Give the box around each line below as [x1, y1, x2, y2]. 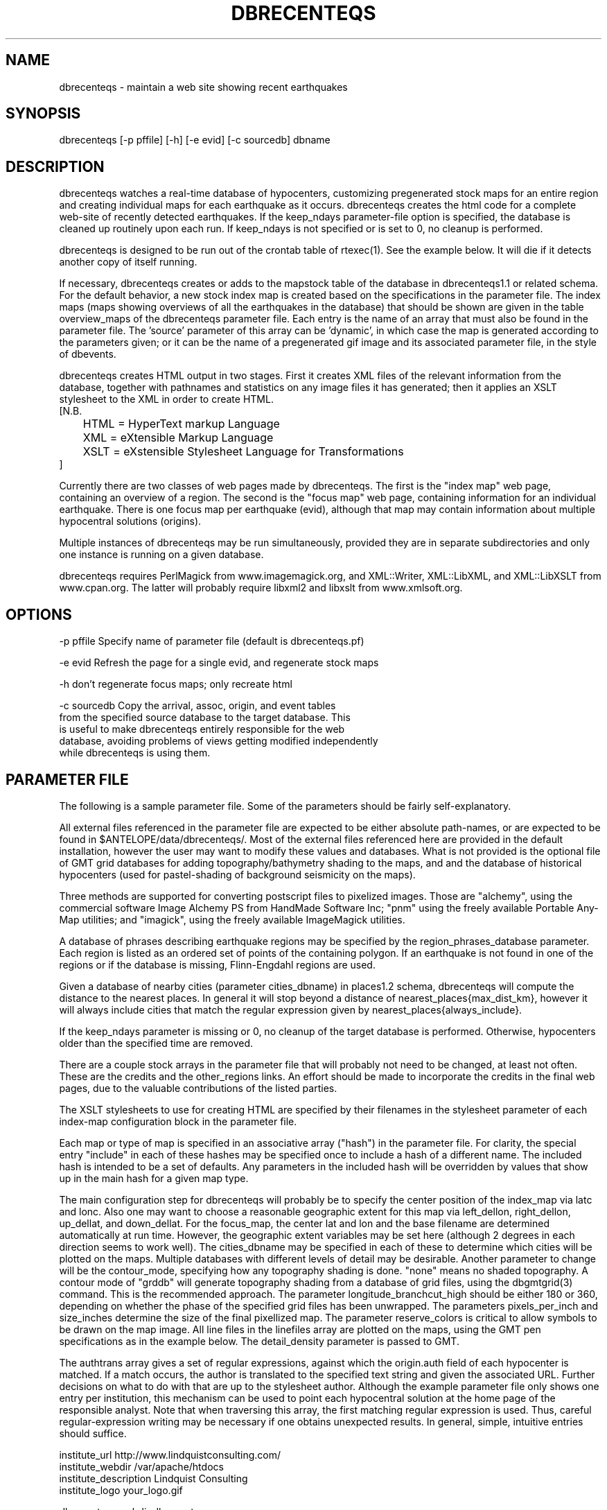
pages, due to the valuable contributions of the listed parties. [59, 1082, 337, 1094]
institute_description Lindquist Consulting [59, 1472, 248, 1484]
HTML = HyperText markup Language [82, 417, 280, 431]
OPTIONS [6, 605, 72, 623]
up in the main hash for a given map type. [59, 1172, 249, 1184]
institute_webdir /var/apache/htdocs [59, 1460, 224, 1473]
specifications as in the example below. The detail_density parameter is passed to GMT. [59, 1335, 459, 1347]
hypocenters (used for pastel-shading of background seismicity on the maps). [59, 868, 416, 880]
